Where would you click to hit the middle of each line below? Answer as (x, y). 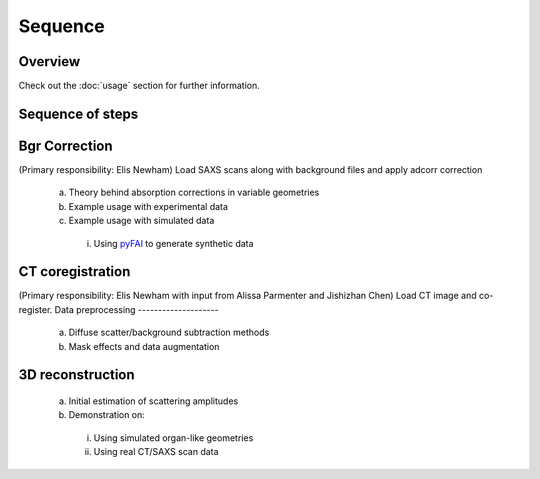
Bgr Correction (66, 145)
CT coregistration (74, 271)
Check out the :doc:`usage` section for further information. (139, 86)
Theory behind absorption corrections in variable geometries (194, 192)
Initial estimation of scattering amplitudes (153, 401)
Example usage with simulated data (141, 221)
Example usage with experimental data (148, 206)
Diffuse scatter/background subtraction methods (169, 332)
